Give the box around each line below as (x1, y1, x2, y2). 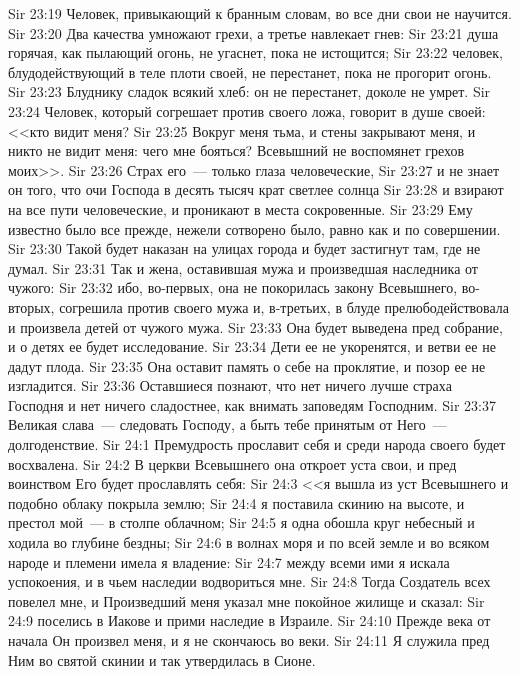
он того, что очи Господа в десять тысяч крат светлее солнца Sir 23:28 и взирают (8, 179, 504, 200)
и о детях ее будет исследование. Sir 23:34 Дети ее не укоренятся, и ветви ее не (8, 336, 496, 357)
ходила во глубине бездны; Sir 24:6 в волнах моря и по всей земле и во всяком (8, 532, 490, 553)
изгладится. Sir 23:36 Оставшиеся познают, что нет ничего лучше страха (8, 375, 452, 396)
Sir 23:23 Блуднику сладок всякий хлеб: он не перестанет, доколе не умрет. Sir (8, 81, 491, 102)
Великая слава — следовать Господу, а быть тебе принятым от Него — (8, 414, 447, 435)
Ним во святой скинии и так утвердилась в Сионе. (8, 649, 316, 670)
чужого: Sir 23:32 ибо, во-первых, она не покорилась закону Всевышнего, (8, 277, 458, 298)
